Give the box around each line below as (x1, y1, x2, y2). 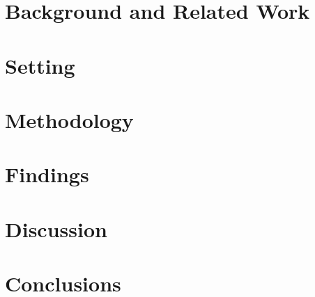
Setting (5, 51, 75, 79)
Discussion (5, 214, 107, 243)
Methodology (5, 105, 134, 134)
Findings (5, 160, 89, 188)
